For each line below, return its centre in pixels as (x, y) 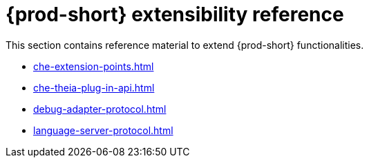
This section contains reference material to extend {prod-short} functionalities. (185, 45)
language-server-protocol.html (103, 130)
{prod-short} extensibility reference (175, 14)
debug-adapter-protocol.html (100, 109)
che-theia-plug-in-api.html (94, 87)
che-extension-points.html (94, 66)
